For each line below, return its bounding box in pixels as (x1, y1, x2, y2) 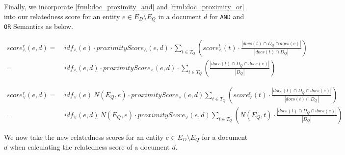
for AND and (210, 11, 244, 21)
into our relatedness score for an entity (4, 11, 120, 21)
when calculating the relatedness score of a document (9, 142, 170, 152)
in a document (158, 11, 202, 21)
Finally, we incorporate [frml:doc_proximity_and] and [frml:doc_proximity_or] (4, 1, 244, 11)
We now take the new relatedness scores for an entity (4, 131, 164, 142)
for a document (202, 131, 248, 142)
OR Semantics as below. (4, 21, 73, 31)
